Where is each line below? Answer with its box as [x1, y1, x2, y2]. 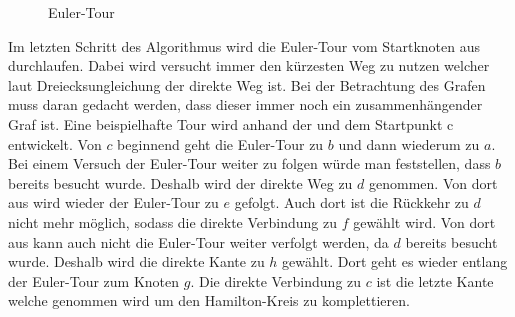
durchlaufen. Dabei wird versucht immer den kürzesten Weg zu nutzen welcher [8, 55, 490, 76]
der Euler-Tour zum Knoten [8, 270, 180, 291]
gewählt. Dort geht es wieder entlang [282, 251, 508, 272]
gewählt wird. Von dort [353, 211, 496, 232]
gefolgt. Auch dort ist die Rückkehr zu [234, 192, 469, 213]
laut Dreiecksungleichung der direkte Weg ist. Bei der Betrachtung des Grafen [8, 74, 486, 95]
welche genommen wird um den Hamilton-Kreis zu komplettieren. [8, 290, 410, 311]
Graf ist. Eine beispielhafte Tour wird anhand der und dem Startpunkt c [8, 113, 454, 134]
